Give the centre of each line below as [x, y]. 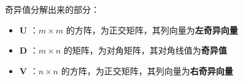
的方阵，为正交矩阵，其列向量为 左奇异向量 [152, 30]
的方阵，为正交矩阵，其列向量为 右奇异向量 [147, 70]
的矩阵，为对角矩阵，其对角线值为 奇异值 [145, 50]
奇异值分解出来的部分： [52, 9]
